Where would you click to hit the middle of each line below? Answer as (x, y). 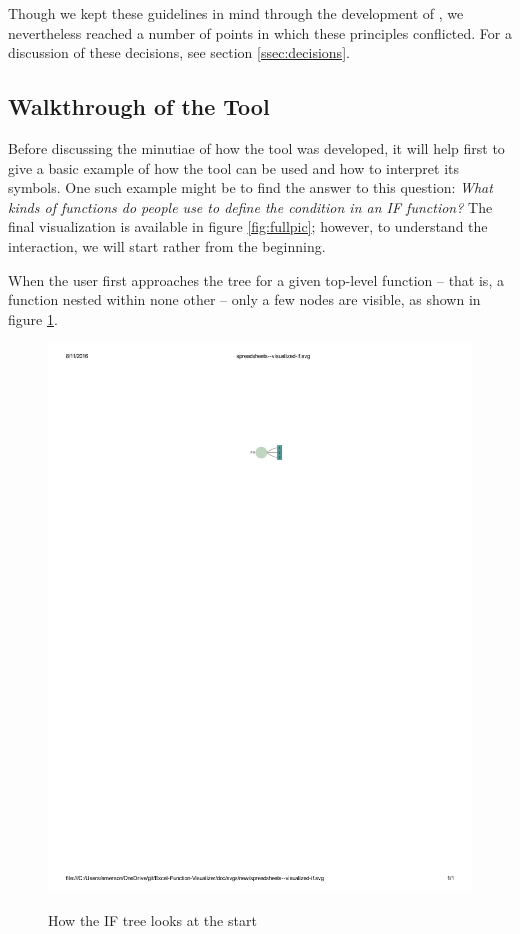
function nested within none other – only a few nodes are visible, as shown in (244, 299)
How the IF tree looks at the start (152, 919)
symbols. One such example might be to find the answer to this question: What (250, 187)
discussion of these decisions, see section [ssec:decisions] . (179, 52)
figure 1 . (33, 318)
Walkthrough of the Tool (139, 106)
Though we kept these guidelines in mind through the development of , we (236, 13)
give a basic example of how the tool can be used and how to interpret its (233, 167)
